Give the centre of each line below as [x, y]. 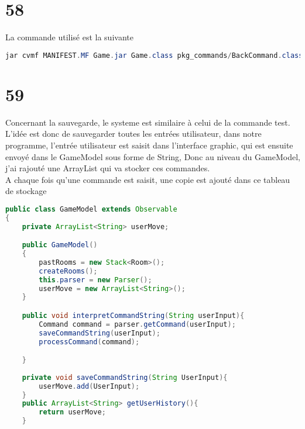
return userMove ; [72, 412]
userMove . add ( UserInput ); [89, 386]
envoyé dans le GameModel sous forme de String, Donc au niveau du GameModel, [153, 156]
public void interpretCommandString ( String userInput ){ [133, 315]
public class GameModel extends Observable [91, 209]
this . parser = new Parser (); [95, 280]
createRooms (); [68, 271]
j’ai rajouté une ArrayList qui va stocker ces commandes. [108, 168]
